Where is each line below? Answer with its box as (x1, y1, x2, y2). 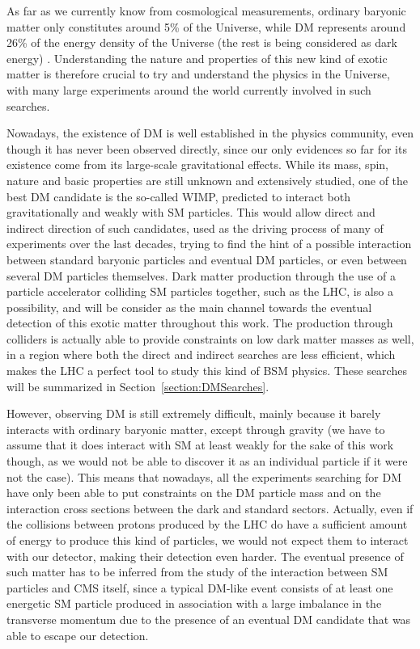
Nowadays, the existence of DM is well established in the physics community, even (6, 124, 414, 141)
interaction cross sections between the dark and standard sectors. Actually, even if (6, 499, 414, 516)
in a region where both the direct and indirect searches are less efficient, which (6, 346, 396, 363)
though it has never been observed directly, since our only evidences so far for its (6, 140, 407, 157)
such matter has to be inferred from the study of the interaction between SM (6, 563, 388, 580)
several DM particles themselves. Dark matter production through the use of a (6, 267, 396, 284)
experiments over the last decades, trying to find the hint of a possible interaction (6, 235, 412, 252)
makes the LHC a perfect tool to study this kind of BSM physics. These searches (6, 362, 407, 379)
